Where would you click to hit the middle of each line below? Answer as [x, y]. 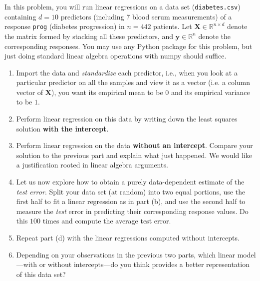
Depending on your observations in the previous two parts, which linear [126, 254]
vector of [30, 92]
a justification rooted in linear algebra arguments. [92, 165]
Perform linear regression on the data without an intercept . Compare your [134, 145]
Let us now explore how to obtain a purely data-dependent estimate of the [130, 182]
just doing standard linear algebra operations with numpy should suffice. [116, 56]
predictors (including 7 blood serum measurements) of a [146, 16]
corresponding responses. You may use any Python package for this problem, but [129, 46]
